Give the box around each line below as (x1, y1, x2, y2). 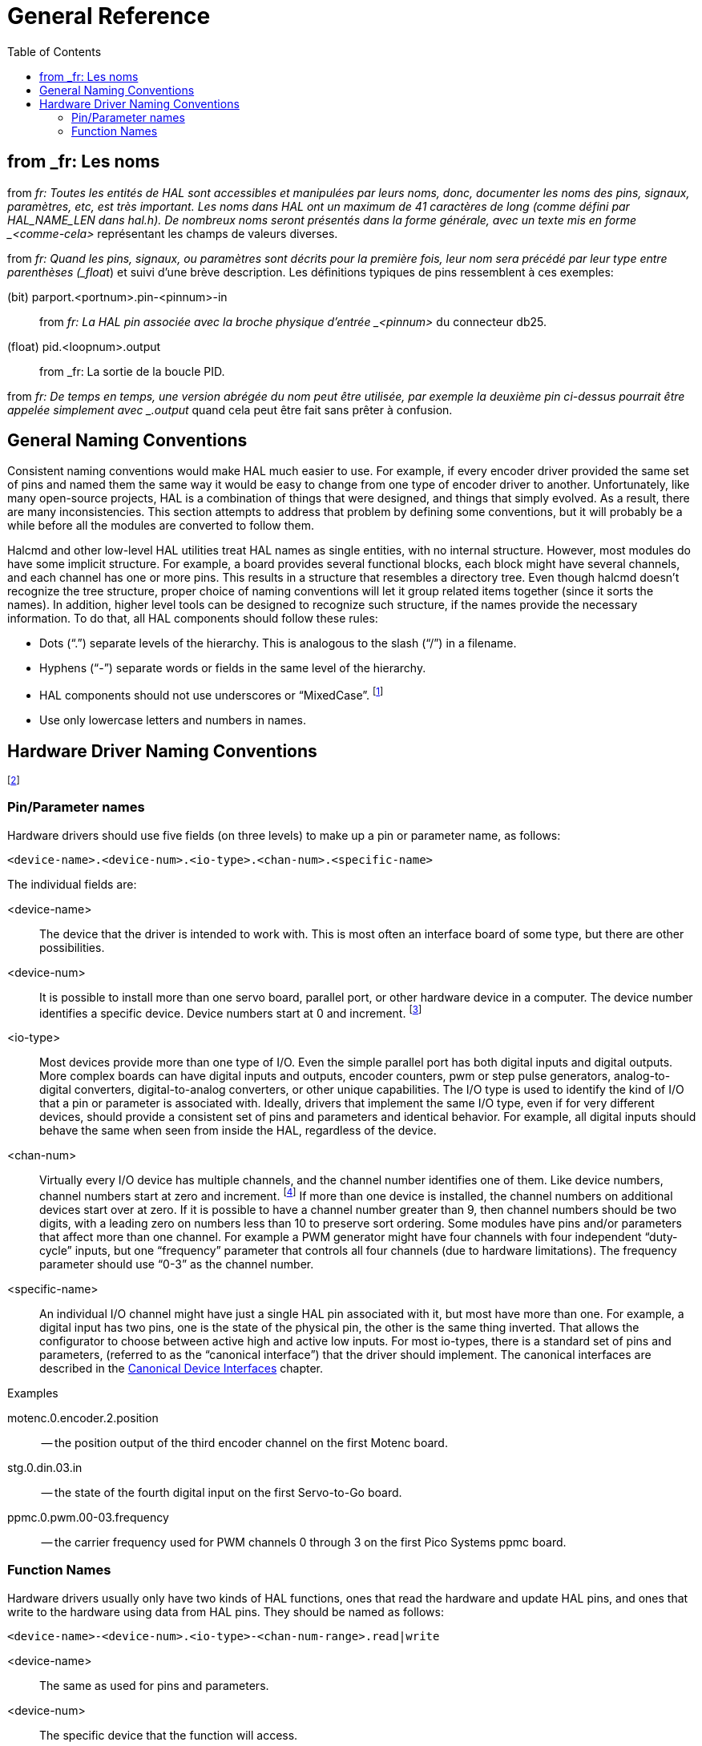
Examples (7, 1386, 58, 1400)
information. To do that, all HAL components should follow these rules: (7, 611, 378, 626)
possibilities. (39, 940, 105, 954)
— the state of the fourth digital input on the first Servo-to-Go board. (41, 1486, 402, 1499)
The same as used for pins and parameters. (39, 1678, 269, 1692)
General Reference (7, 2, 211, 30)
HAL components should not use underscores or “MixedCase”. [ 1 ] (39, 686, 384, 703)
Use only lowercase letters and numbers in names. (39, 713, 306, 728)
